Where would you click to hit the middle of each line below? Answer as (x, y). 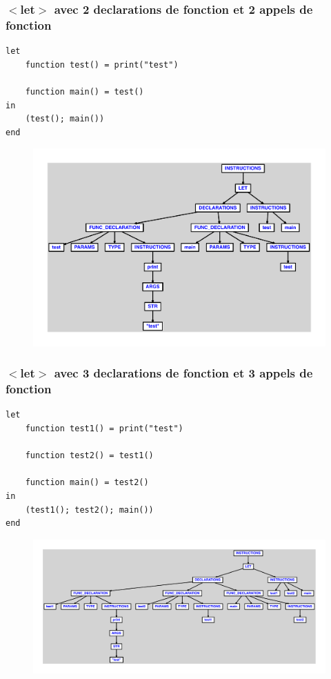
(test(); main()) (65, 119)
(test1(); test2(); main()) (89, 510)
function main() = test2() (87, 483)
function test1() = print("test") (104, 429)
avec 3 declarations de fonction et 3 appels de (183, 373)
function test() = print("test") (102, 65)
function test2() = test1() (89, 456)
